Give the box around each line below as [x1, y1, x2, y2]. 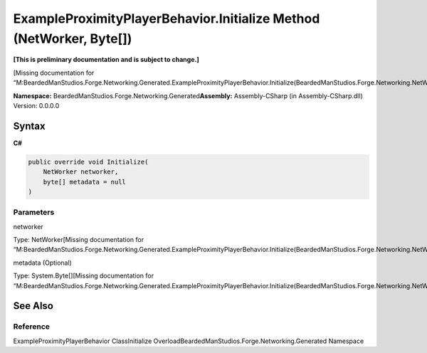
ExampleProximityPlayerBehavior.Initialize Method [13, 11, 320, 26]
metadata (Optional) [13, 258, 73, 267]
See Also [13, 300, 53, 312]
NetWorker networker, [43, 168, 119, 176]
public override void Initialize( [28, 157, 149, 166]
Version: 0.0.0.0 [13, 101, 60, 110]
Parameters [13, 207, 55, 217]
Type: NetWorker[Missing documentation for [13, 236, 144, 244]
